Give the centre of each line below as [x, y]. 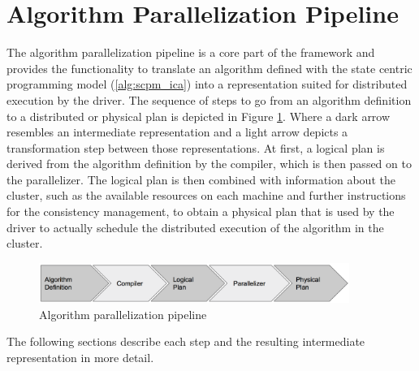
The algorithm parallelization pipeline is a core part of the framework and [191, 52]
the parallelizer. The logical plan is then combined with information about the [201, 179]
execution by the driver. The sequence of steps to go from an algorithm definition [209, 99]
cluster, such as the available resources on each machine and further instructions [206, 195]
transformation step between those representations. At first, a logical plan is [196, 147]
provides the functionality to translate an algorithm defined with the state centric [209, 68]
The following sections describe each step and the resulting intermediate [186, 341]
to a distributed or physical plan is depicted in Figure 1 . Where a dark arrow [199, 116]
